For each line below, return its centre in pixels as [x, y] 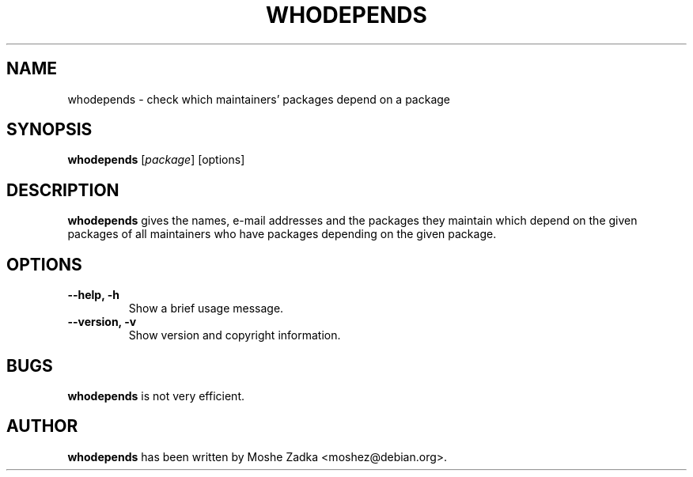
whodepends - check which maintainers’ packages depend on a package [259, 99]
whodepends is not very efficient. [156, 396]
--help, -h [93, 295]
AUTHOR [42, 426]
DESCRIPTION [63, 190]
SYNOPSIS [49, 130]
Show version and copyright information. [235, 335]
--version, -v [102, 322]
